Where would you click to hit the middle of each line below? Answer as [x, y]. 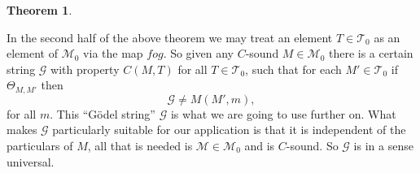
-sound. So [312, 146]
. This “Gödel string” [103, 113]
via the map [113, 53]
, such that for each [293, 69]
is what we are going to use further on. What [283, 113]
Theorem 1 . [39, 10]
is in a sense [383, 146]
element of [32, 53]
